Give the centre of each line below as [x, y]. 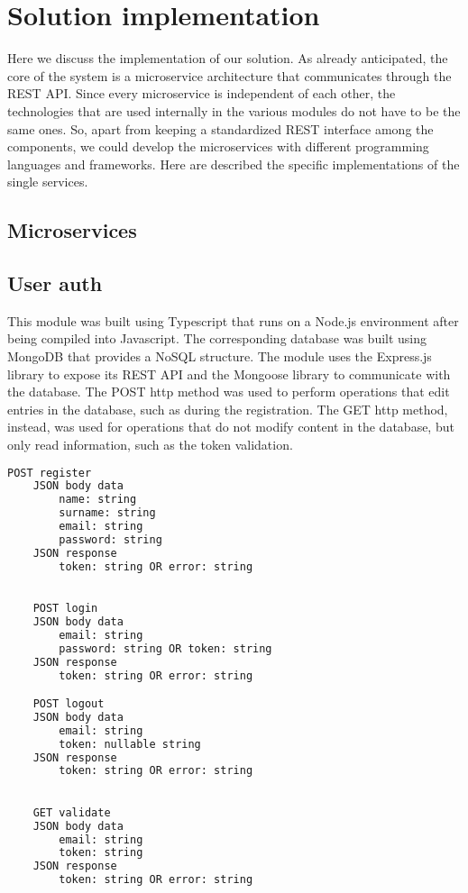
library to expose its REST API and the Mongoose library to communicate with [229, 374]
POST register [50, 473]
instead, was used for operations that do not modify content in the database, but [231, 427]
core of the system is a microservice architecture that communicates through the [229, 75]
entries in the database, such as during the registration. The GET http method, [228, 409]
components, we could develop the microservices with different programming [218, 146]
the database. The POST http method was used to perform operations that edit [229, 392]
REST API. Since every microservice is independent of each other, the [202, 93]
